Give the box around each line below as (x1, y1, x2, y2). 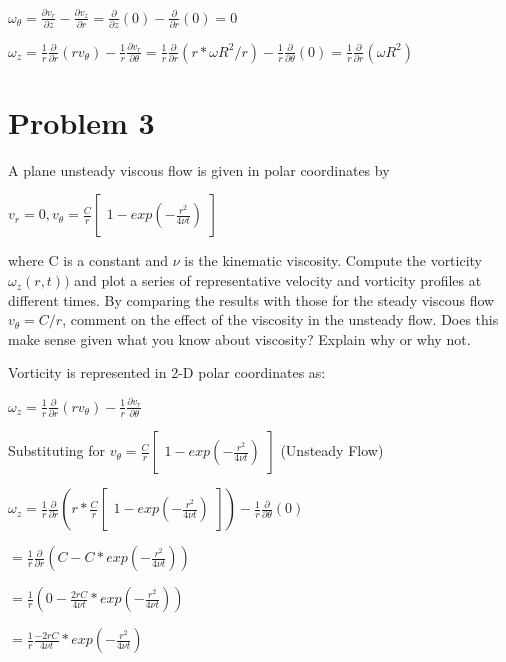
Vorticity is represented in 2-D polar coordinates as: (8, 362, 326, 383)
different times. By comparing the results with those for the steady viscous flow (8, 289, 495, 310)
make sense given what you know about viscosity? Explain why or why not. (8, 328, 471, 349)
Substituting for (8, 440, 105, 461)
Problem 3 (8, 101, 155, 142)
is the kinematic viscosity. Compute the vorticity (184, 250, 483, 271)
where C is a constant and (8, 250, 169, 271)
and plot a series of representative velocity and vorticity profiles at (74, 270, 482, 291)
